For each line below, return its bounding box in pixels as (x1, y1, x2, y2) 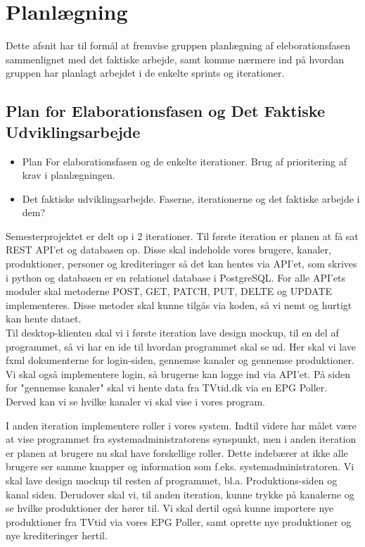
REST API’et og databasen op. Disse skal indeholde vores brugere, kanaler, (6, 242, 331, 257)
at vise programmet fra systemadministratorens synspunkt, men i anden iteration (6, 432, 357, 446)
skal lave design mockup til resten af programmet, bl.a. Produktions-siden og (6, 472, 338, 487)
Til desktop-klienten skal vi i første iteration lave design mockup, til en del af (6, 325, 339, 340)
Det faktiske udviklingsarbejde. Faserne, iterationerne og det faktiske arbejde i (22, 191, 360, 206)
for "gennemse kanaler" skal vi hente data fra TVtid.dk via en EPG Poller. (6, 380, 328, 395)
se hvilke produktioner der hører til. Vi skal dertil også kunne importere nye (6, 501, 334, 515)
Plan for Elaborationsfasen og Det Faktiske (6, 100, 325, 122)
